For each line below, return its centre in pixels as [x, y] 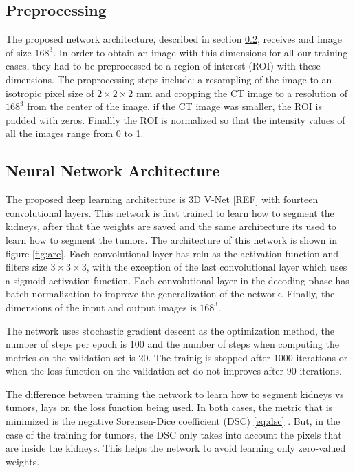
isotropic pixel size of [50, 93]
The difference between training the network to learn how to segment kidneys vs [175, 393]
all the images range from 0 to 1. [75, 133]
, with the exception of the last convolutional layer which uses [217, 267]
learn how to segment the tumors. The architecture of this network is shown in [171, 239]
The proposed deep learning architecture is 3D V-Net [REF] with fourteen [162, 199]
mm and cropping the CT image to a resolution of [241, 93]
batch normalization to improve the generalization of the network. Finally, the [170, 294]
